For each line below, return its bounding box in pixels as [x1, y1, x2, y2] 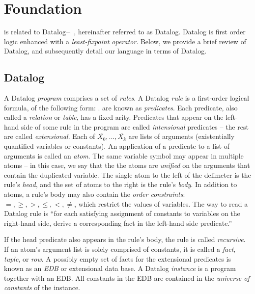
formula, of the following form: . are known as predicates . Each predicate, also [4, 102, 238, 112]
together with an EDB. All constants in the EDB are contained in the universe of [4, 272, 250, 283]
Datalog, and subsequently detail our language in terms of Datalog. [4, 46, 207, 56]
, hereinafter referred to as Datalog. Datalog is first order [74, 27, 246, 37]
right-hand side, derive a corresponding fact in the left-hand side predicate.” [4, 217, 232, 228]
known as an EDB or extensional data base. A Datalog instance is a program [4, 263, 236, 273]
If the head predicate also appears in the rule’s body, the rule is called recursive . [4, 234, 246, 244]
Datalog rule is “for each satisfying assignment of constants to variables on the [4, 208, 240, 218]
